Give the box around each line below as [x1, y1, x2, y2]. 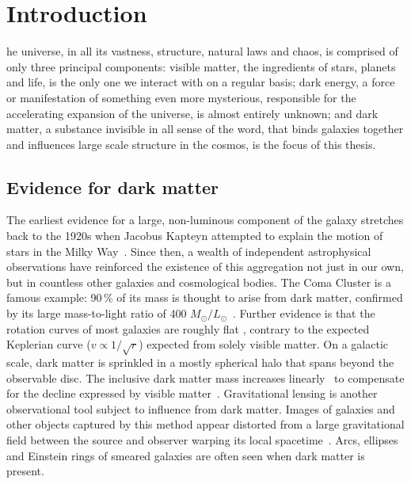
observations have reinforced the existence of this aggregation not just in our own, [6, 258, 404, 275]
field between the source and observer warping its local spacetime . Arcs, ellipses [6, 431, 398, 448]
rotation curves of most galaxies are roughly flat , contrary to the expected [6, 320, 370, 337]
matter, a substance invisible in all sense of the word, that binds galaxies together [6, 120, 404, 137]
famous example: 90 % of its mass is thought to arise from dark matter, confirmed [6, 289, 403, 306]
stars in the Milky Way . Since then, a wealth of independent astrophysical [6, 242, 371, 259]
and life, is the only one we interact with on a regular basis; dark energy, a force [6, 74, 395, 90]
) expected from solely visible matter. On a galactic [139, 336, 389, 353]
